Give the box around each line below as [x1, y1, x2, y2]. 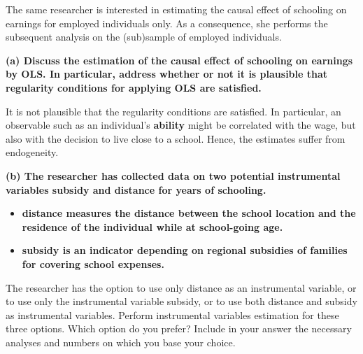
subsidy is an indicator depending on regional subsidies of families [22, 243, 348, 257]
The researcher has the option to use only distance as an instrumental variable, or [6, 280, 357, 295]
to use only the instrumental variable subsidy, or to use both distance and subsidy [6, 294, 357, 309]
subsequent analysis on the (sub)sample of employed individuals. [6, 29, 282, 44]
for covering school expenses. [22, 256, 164, 271]
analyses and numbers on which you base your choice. [6, 334, 236, 349]
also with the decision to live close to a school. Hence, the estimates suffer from [6, 131, 346, 146]
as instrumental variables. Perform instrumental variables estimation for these [6, 307, 339, 322]
